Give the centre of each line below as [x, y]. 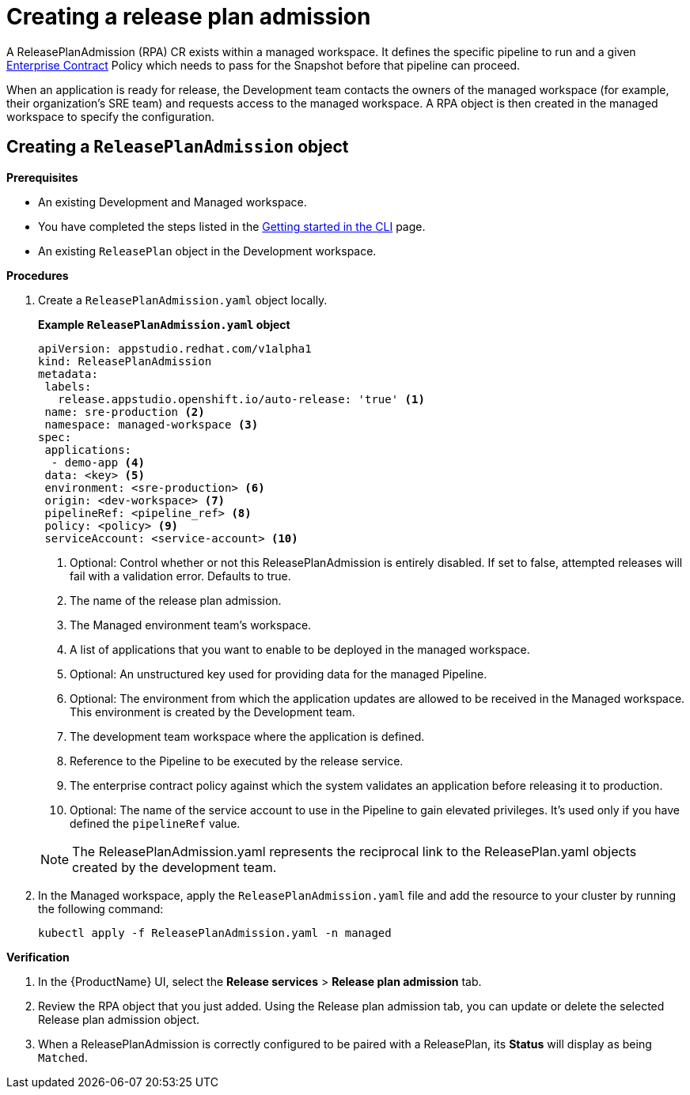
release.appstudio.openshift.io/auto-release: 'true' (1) [241, 399]
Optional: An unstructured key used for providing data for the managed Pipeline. [279, 674]
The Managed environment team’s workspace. [191, 625]
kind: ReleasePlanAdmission [125, 361]
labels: [68, 386]
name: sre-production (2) [125, 412]
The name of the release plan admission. [176, 600]
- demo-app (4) [98, 462]
